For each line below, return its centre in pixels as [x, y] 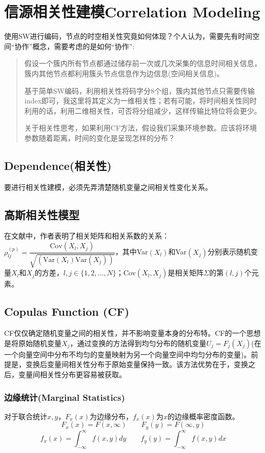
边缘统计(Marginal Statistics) [65, 397]
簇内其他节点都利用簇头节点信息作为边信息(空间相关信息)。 [124, 73]
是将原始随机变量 [33, 343]
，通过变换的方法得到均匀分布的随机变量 [138, 343]
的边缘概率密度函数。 [203, 416]
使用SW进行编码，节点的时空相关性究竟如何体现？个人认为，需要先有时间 [128, 36]
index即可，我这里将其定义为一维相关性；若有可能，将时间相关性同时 [140, 101]
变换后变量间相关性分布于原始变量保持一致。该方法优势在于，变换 [137, 364]
